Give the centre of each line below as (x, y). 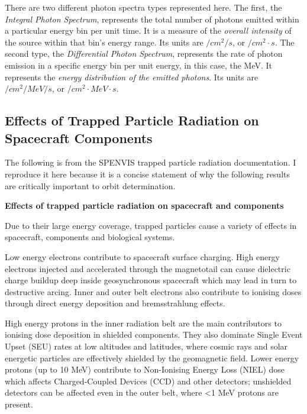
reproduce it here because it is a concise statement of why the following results (148, 174)
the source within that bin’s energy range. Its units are (104, 42)
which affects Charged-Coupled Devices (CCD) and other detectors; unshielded (148, 381)
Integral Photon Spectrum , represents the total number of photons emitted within (152, 19)
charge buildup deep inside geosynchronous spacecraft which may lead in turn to (151, 280)
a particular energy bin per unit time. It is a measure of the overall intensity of (148, 30)
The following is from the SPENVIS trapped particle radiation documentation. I (151, 162)
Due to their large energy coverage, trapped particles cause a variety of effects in (151, 225)
